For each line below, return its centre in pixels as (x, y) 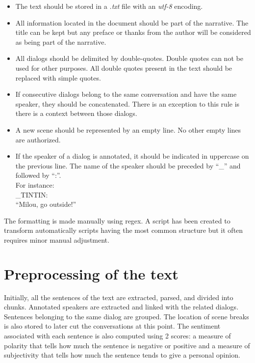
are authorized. (38, 139)
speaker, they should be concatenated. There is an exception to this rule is (127, 103)
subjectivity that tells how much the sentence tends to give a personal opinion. (122, 355)
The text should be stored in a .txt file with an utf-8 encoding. (109, 6)
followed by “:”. (38, 175)
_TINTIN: (32, 194)
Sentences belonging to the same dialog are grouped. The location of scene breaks (127, 316)
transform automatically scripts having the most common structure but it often (124, 230)
